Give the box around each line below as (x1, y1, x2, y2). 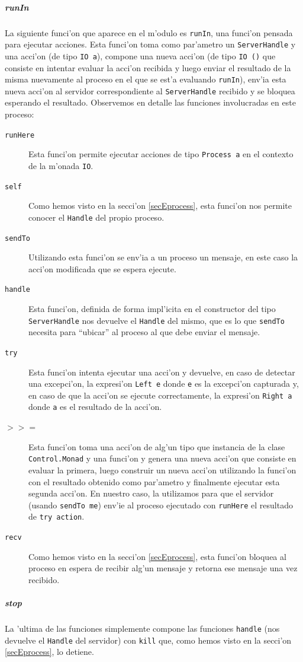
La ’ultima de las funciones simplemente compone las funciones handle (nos (5, 622, 280, 634)
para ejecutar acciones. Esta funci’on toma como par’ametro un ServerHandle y (5, 38, 296, 50)
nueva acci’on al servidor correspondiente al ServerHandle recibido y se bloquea (5, 84, 295, 97)
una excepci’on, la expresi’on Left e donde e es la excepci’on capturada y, (28, 377, 299, 390)
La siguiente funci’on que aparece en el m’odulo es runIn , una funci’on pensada (5, 26, 293, 39)
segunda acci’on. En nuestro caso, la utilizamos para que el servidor (28, 487, 274, 499)
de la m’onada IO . (28, 159, 94, 171)
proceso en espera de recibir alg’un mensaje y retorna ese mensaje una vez (28, 562, 298, 574)
